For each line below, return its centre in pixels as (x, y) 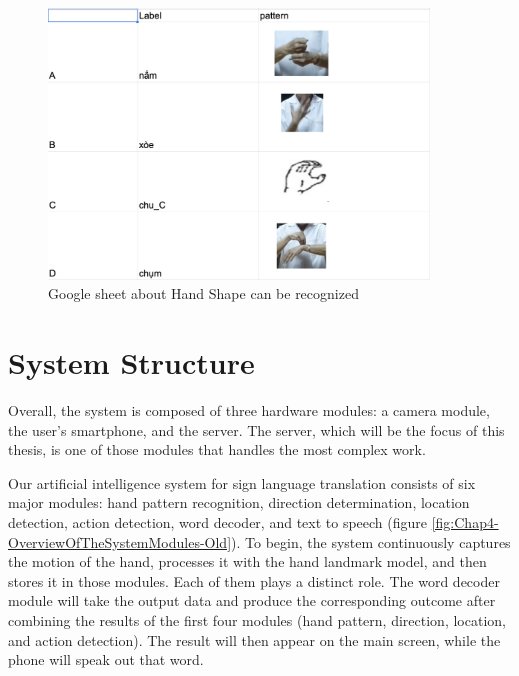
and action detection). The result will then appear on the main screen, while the (254, 639)
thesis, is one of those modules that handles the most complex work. (217, 449)
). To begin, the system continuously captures (371, 541)
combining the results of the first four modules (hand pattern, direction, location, (257, 619)
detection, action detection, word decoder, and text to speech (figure (218, 521)
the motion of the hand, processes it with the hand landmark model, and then (247, 561)
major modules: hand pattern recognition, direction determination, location (239, 502)
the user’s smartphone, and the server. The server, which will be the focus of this (256, 429)
